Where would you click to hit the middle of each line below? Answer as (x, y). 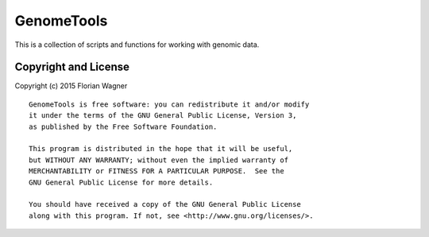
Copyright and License (72, 67)
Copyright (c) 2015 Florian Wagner (71, 86)
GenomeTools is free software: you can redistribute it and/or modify (169, 104)
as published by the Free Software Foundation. (123, 126)
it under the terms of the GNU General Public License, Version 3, (163, 116)
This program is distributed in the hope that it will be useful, (161, 149)
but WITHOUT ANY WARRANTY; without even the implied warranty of (159, 160)
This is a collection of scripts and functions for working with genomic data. (137, 45)
